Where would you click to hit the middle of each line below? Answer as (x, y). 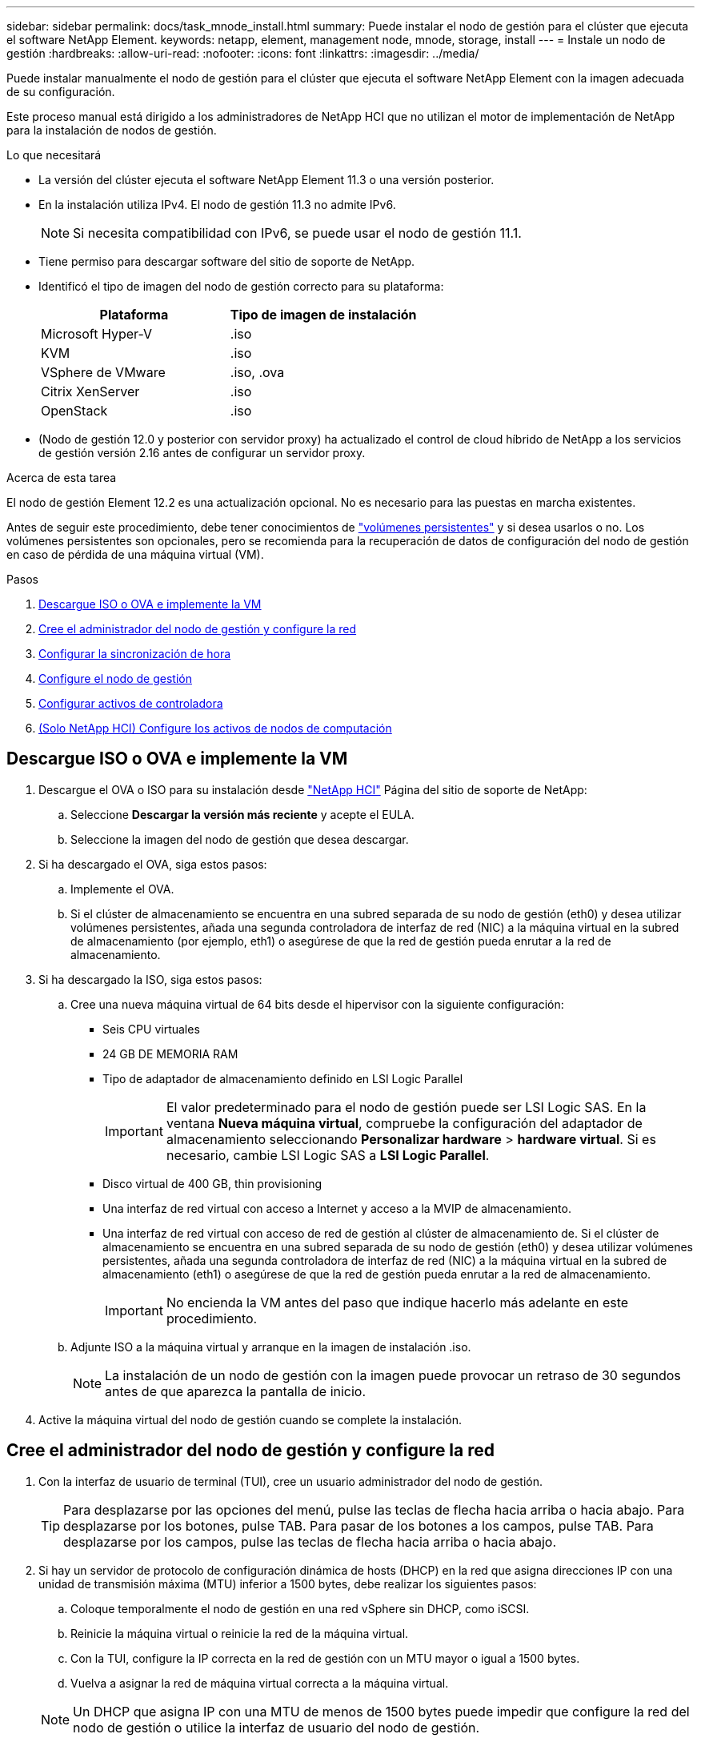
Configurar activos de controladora (131, 703)
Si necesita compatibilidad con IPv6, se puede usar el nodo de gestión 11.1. (297, 233)
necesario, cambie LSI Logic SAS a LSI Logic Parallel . (328, 1155)
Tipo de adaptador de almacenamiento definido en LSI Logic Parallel (283, 1078)
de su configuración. (61, 92)
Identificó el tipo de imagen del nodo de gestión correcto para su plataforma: (241, 286)
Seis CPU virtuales (151, 1029)
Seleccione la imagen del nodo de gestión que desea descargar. (240, 839)
